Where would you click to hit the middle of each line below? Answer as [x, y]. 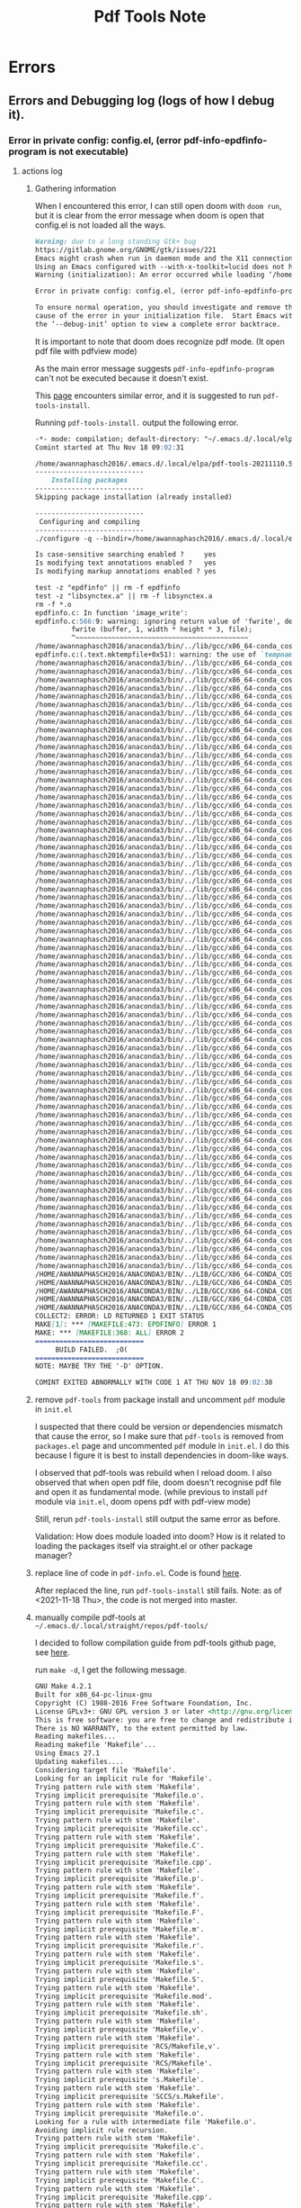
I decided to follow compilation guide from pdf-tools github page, [155, 1643]
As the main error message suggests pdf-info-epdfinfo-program [155, 368]
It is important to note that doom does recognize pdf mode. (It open [159, 341]
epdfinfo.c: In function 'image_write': [111, 613]
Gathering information [75, 188]
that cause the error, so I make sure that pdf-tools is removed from [159, 1436]
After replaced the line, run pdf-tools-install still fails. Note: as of [158, 1590]
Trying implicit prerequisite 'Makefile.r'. [120, 1946]
